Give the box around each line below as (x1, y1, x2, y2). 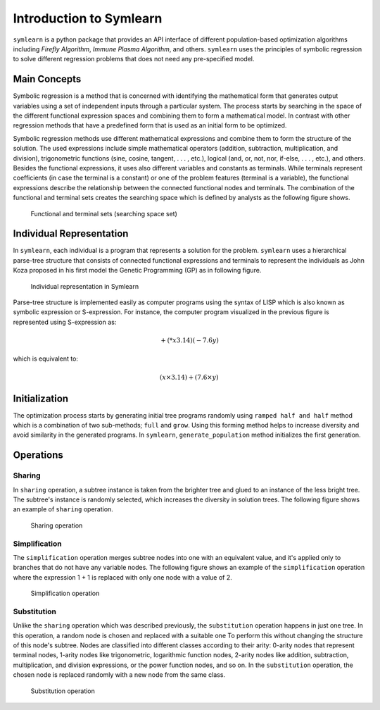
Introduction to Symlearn (13, 11, 163, 26)
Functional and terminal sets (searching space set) (30, 209, 177, 218)
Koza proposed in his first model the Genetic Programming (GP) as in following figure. (13, 266, 262, 275)
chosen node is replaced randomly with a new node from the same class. (13, 671, 225, 679)
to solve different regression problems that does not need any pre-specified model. (13, 55, 255, 63)
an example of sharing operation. (13, 505, 114, 513)
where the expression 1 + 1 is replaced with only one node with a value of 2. (13, 573, 232, 581)
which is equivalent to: (13, 354, 79, 363)
